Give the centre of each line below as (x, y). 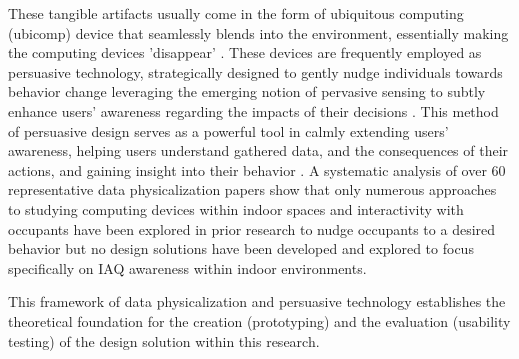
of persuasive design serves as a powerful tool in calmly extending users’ (228, 130)
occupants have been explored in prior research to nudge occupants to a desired (252, 228)
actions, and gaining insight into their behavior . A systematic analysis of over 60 (257, 169)
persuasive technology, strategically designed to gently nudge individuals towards (255, 71)
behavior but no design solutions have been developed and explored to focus (241, 248)
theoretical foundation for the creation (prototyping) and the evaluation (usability (259, 320)
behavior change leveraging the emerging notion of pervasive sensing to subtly (247, 91)
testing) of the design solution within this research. (164, 340)
